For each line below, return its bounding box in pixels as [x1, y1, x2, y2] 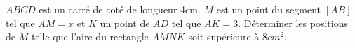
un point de [100, 15, 150, 30]
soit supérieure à [188, 29, 260, 44]
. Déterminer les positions [238, 15, 348, 30]
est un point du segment [216, 2, 321, 16]
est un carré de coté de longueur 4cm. [39, 2, 201, 16]
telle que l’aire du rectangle [31, 29, 149, 44]
